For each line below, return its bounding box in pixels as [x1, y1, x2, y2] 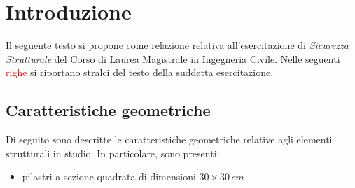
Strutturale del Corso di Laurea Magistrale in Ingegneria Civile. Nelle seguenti [6, 51, 340, 66]
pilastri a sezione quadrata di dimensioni [22, 169, 196, 184]
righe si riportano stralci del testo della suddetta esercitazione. [6, 65, 274, 80]
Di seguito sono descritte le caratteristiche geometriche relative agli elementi [6, 132, 333, 147]
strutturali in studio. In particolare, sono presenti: [6, 145, 220, 160]
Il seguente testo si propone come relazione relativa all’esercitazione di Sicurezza [6, 38, 349, 52]
